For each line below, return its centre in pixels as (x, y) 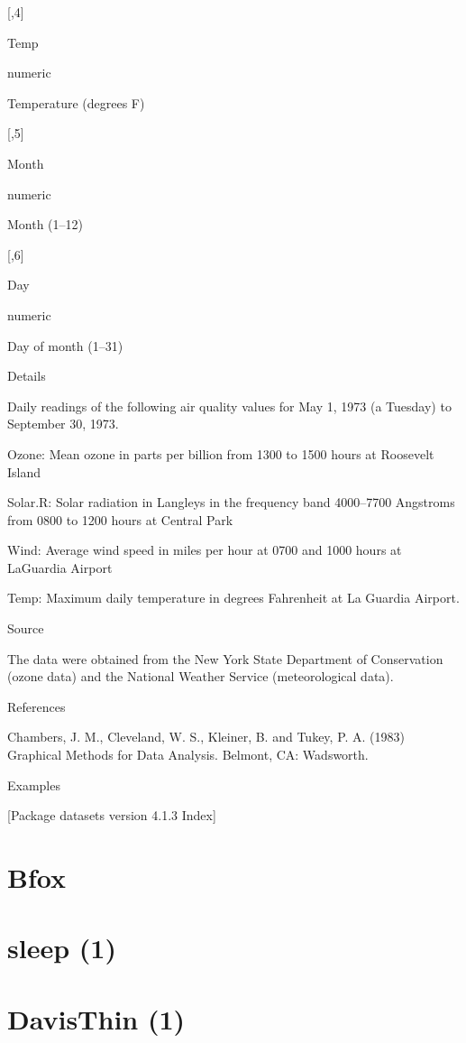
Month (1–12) (46, 224)
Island (24, 471)
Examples (34, 785)
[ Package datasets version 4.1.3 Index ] (112, 815)
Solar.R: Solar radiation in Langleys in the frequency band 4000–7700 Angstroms (231, 502)
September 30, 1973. (63, 424)
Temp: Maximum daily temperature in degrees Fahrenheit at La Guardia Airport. (233, 598)
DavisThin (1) (96, 1018)
